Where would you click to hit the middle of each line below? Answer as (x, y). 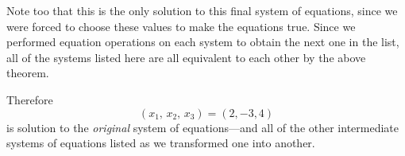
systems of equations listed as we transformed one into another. (161, 143)
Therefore (30, 99)
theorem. (28, 73)
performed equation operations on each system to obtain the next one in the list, (203, 42)
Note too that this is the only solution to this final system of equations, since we (202, 10)
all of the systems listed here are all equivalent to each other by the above (186, 57)
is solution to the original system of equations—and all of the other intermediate (203, 127)
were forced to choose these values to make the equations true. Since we (181, 26)
